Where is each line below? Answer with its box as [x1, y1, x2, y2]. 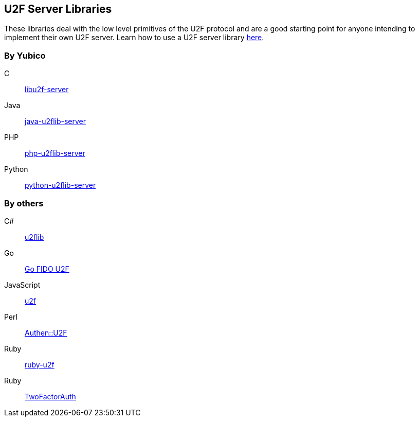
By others [4, 198, 44, 208]
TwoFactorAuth [25, 392, 76, 401]
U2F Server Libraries [4, 3, 112, 15]
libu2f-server [25, 85, 69, 94]
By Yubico [4, 50, 46, 61]
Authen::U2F [25, 328, 67, 337]
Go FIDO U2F [25, 264, 69, 273]
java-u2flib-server [25, 117, 86, 126]
